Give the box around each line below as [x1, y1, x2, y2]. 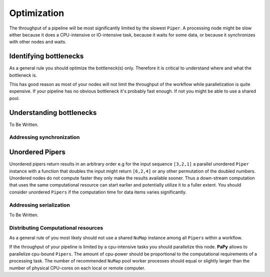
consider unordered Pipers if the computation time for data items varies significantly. [9, 189, 187, 195]
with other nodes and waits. [9, 39, 67, 45]
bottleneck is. [9, 72, 37, 78]
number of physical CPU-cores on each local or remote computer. [9, 265, 145, 271]
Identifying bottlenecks [9, 52, 84, 60]
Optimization [9, 7, 64, 18]
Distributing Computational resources [9, 224, 103, 231]
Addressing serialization [9, 201, 70, 208]
